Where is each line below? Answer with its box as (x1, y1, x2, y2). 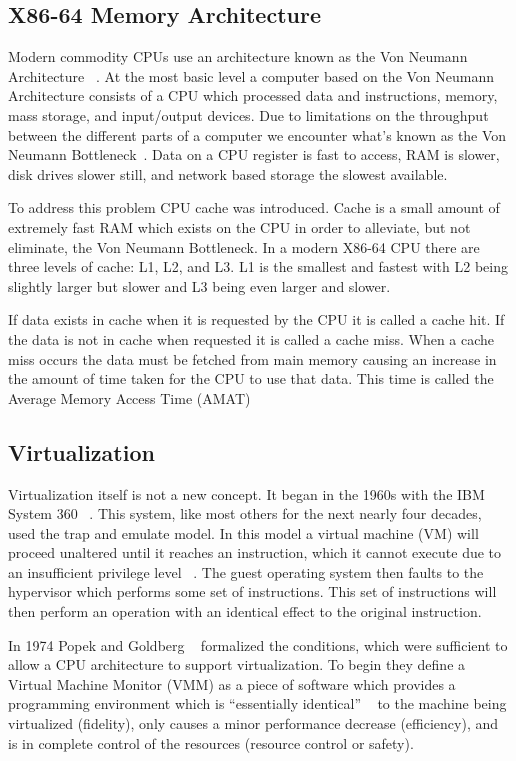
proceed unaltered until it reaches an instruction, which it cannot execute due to (8, 542, 502, 563)
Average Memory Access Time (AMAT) (8, 387, 251, 408)
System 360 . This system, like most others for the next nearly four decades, (8, 503, 482, 524)
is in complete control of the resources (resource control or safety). (8, 732, 414, 753)
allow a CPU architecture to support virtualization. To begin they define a (8, 654, 466, 675)
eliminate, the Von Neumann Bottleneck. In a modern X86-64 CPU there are (8, 236, 480, 257)
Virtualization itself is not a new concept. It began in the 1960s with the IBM (8, 483, 485, 504)
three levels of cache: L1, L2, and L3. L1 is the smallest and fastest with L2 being (8, 256, 508, 277)
